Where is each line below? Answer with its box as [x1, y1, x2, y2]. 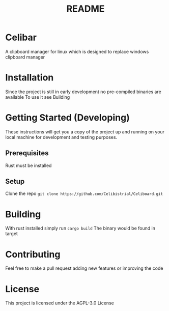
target [5, 231, 18, 237]
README [66, 3, 105, 15]
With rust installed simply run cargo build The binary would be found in [5, 225, 155, 232]
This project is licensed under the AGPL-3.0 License [5, 300, 115, 306]
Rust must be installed [5, 162, 52, 168]
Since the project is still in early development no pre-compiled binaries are [5, 89, 161, 95]
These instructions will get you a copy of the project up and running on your [5, 128, 164, 135]
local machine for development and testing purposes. [5, 134, 118, 140]
